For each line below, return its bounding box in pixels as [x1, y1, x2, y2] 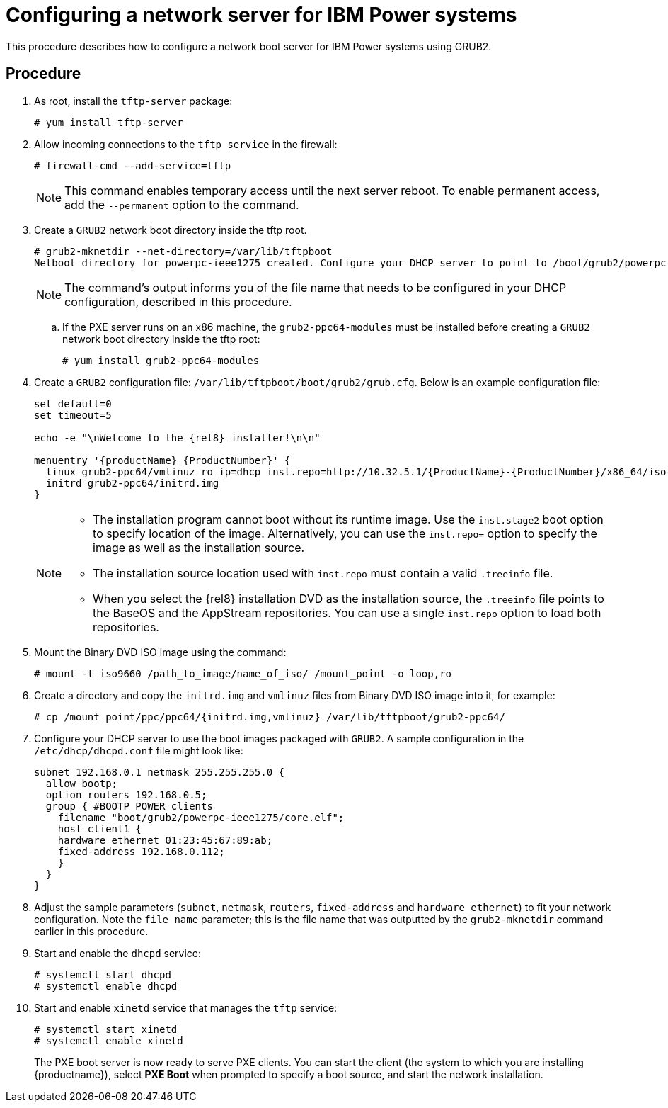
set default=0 [34, 397, 112, 409]
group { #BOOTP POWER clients [45, 800, 213, 812]
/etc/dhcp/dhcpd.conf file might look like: [34, 744, 243, 757]
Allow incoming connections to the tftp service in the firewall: [34, 137, 338, 150]
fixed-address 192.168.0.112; [57, 845, 225, 857]
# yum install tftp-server [34, 116, 183, 128]
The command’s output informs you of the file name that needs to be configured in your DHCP [64, 280, 567, 295]
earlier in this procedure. [34, 925, 149, 937]
